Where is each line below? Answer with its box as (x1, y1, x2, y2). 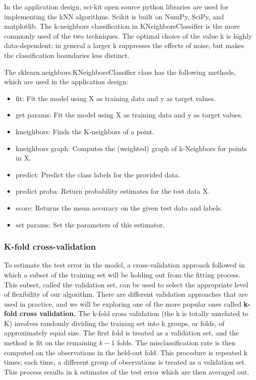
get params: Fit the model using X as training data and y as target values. (15, 109, 243, 120)
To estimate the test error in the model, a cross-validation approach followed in (4, 260, 245, 270)
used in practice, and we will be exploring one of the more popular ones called (4, 298, 242, 309)
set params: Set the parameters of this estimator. (15, 219, 165, 229)
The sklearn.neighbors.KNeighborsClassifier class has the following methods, (4, 66, 236, 77)
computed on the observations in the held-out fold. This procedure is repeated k (4, 347, 248, 357)
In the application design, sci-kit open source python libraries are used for (4, 1, 229, 11)
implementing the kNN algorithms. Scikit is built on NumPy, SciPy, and (4, 11, 224, 21)
